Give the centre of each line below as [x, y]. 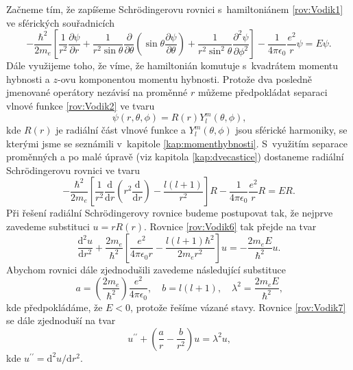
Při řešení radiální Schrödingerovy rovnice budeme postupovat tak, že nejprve [170, 213]
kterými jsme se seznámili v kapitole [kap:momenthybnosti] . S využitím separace [177, 143]
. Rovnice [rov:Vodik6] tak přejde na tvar [230, 226]
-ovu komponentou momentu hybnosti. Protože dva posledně [185, 78]
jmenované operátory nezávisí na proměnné [97, 92]
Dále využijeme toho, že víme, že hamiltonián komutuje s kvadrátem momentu [172, 65]
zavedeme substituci [48, 226]
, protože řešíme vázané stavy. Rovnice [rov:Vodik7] [238, 307]
